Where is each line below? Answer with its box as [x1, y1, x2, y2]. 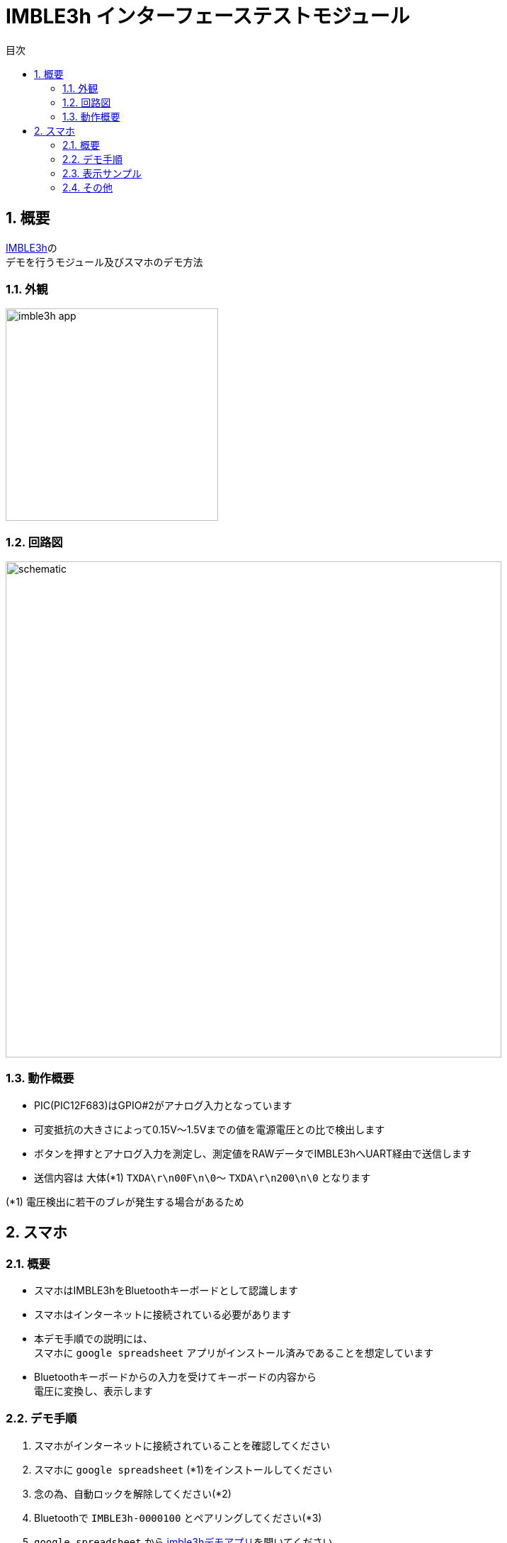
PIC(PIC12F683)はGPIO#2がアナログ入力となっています [34, 1099, 292, 1111]
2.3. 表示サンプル [62, 167, 142, 179]
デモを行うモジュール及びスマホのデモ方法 [6, 255, 203, 268]
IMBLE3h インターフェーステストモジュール [6, 4, 410, 28]
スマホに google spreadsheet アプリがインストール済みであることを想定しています [34, 1347, 434, 1359]
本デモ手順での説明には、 [34, 1332, 153, 1345]
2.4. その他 [62, 181, 113, 193]
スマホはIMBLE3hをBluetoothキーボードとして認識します [34, 1284, 299, 1297]
